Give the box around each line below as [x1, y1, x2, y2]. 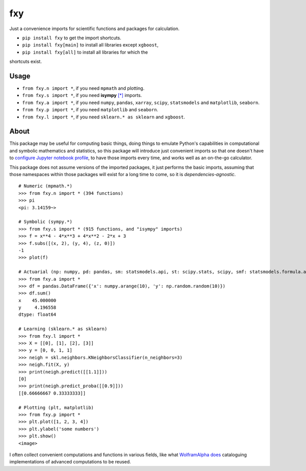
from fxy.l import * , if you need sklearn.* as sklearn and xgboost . [22, 114, 186, 120]
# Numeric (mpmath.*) [18, 183, 72, 189]
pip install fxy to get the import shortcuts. [22, 35, 122, 41]
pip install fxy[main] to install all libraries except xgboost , [22, 42, 159, 48]
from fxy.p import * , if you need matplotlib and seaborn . [22, 107, 158, 113]
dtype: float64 [18, 312, 57, 317]
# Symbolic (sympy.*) [18, 219, 72, 225]
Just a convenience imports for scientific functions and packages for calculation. [9, 26, 180, 32]
